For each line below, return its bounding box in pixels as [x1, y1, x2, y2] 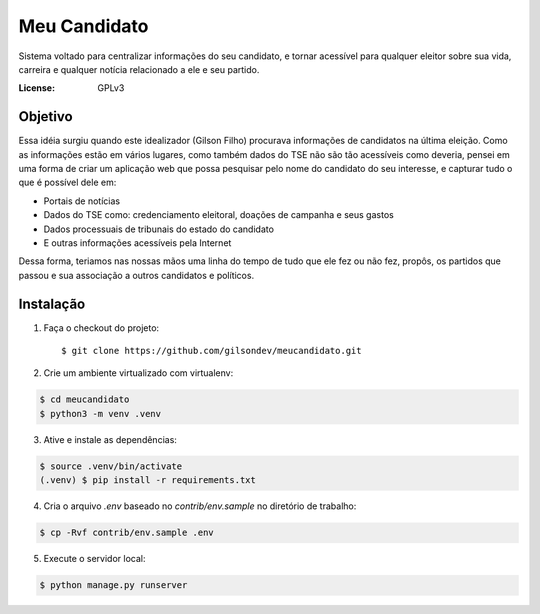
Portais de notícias [43, 195, 120, 207]
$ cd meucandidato [39, 394, 130, 405]
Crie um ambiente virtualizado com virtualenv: [43, 367, 234, 379]
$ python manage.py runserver [39, 580, 188, 591]
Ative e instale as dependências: [43, 433, 177, 445]
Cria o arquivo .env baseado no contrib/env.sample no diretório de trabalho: [43, 500, 357, 512]
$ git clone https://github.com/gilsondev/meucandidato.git [61, 345, 362, 357]
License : [18, 82, 55, 94]
